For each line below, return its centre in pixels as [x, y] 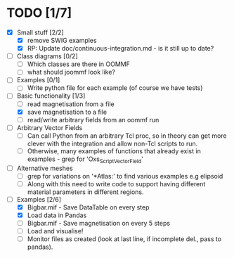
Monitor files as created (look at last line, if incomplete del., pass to [124, 239]
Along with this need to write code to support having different [116, 183]
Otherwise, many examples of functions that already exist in [114, 151]
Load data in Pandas [57, 215]
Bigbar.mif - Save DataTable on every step [88, 207]
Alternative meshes [45, 168]
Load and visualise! [55, 231]
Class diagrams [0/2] [47, 56]
